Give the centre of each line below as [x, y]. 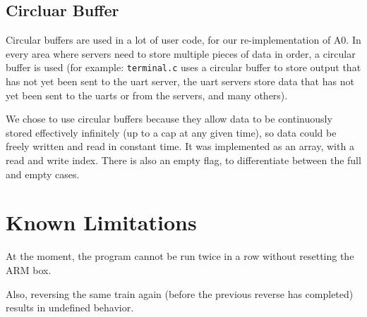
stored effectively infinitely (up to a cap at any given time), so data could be [171, 132]
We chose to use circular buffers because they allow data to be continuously [169, 119]
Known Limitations [101, 222]
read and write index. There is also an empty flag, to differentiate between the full [183, 160]
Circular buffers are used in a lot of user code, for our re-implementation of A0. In [183, 40]
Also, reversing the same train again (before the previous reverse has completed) [180, 293]
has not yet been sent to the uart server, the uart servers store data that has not [180, 81]
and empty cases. [43, 174]
